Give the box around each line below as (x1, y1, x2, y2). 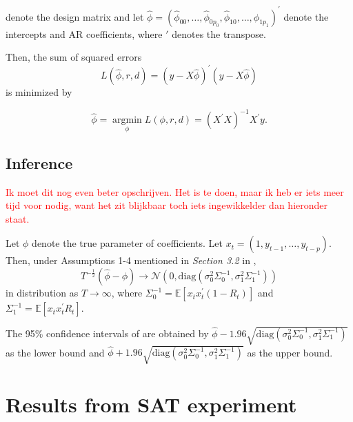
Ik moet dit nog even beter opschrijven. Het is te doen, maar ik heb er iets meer (6, 184, 344, 199)
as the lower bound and (6, 345, 105, 359)
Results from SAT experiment (6, 390, 297, 419)
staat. (6, 211, 30, 225)
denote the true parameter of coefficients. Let (32, 236, 223, 250)
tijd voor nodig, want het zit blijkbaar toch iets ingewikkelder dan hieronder (6, 198, 327, 212)
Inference (6, 152, 73, 173)
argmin (112, 115, 142, 125)
